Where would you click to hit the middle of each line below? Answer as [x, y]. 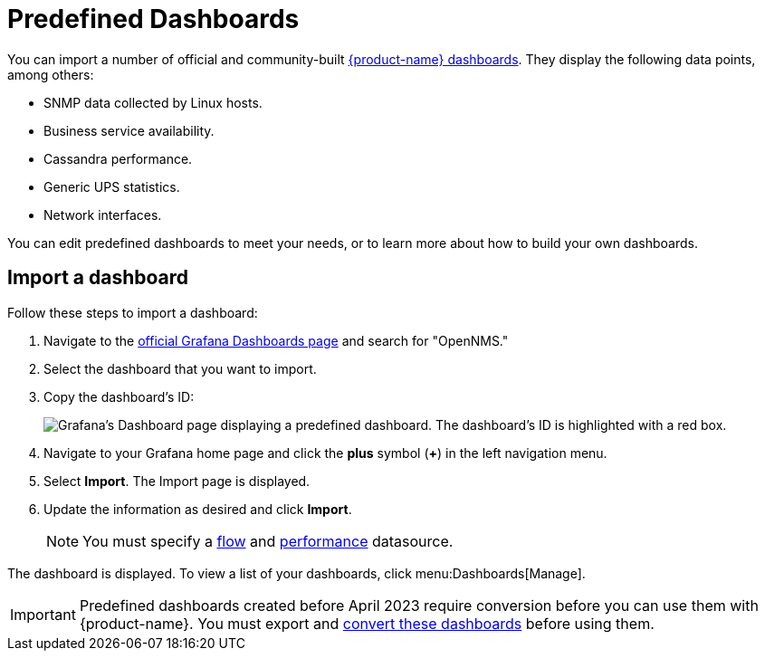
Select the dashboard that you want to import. [180, 368]
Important [43, 614]
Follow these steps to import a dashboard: [133, 312]
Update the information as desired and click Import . [198, 509]
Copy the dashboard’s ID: [119, 396]
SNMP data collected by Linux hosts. [153, 102]
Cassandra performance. [118, 158]
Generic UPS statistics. [112, 186]
